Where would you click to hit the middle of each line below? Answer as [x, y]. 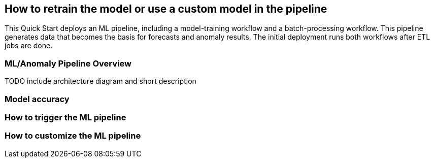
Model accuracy [37, 99]
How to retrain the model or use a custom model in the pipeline [166, 9]
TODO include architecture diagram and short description [101, 81]
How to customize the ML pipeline [73, 136]
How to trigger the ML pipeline [65, 117]
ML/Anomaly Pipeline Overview [68, 63]
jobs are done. [29, 46]
